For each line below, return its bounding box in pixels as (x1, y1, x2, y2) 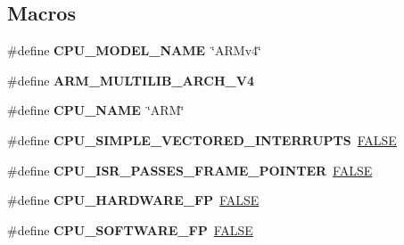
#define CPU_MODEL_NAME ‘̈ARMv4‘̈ (7, 41, 261, 60)
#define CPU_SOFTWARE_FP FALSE (7, 220, 253, 239)
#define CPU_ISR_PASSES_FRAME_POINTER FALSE (7, 160, 373, 179)
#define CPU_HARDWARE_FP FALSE (7, 191, 260, 209)
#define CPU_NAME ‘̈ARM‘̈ (7, 101, 185, 119)
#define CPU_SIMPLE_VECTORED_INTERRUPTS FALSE (7, 130, 397, 149)
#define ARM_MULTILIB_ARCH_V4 (7, 70, 254, 89)
